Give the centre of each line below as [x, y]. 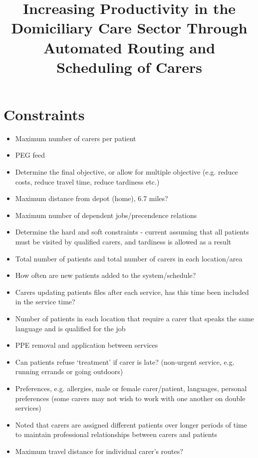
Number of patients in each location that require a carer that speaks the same [134, 318]
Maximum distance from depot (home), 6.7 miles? [92, 198]
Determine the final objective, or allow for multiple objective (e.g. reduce [127, 172]
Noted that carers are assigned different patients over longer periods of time [131, 424]
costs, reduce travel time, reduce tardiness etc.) [87, 181]
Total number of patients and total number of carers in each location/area [129, 258]
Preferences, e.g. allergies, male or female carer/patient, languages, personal [131, 388]
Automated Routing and [129, 47]
